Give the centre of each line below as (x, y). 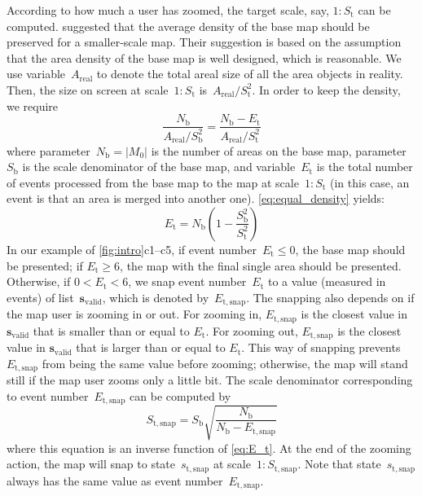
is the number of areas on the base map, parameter (279, 150)
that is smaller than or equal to (111, 330)
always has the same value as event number (115, 480)
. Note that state (339, 464)
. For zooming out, (252, 330)
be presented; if (45, 265)
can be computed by (180, 395)
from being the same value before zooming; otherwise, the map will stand (225, 363)
